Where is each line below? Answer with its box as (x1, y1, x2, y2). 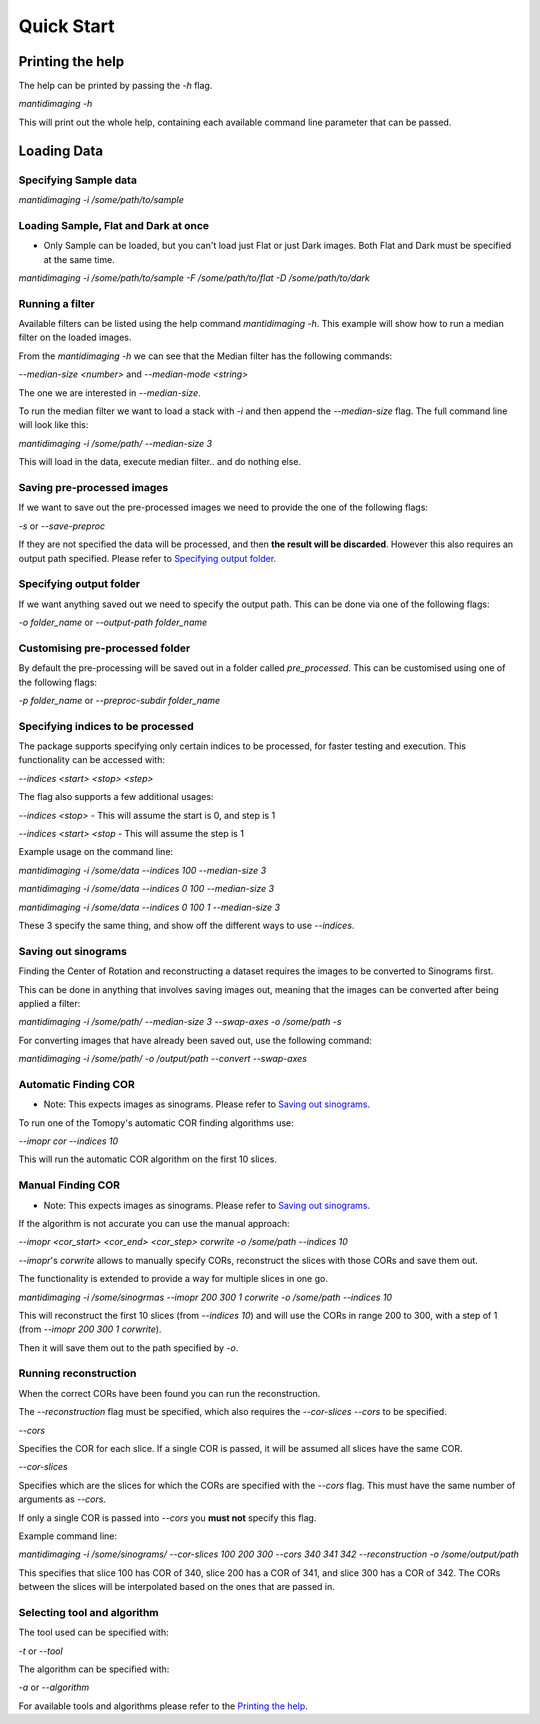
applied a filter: (18, 997, 81, 1009)
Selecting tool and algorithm (18, 1605, 159, 1619)
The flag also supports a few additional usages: (18, 791, 214, 803)
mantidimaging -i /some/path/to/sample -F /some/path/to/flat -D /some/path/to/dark (18, 271, 370, 284)
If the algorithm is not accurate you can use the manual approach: (18, 1217, 290, 1229)
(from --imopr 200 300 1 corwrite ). (18, 1323, 162, 1335)
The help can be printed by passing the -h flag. (18, 80, 213, 92)
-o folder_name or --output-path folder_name (18, 616, 208, 629)
